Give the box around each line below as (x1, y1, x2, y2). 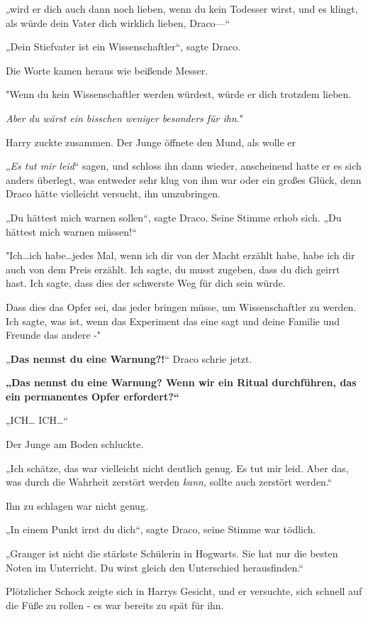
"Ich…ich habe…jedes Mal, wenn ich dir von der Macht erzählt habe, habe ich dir (6, 248, 355, 263)
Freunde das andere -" (6, 327, 101, 342)
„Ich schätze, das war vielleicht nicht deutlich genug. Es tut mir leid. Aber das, (6, 460, 349, 475)
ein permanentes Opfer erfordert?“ (6, 388, 179, 403)
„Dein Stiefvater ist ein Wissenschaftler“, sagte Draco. (6, 39, 241, 54)
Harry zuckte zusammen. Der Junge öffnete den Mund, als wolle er (6, 134, 296, 149)
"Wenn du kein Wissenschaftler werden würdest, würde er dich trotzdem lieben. (6, 87, 352, 102)
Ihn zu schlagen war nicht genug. (6, 498, 148, 513)
